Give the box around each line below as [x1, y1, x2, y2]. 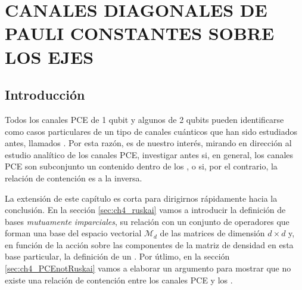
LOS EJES [5, 44, 94, 69]
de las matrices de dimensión [160, 227, 265, 239]
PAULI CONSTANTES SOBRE [5, 21, 275, 45]
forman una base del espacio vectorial [5, 227, 142, 239]
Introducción [5, 85, 85, 104]
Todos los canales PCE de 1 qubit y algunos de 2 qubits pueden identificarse [5, 113, 284, 125]
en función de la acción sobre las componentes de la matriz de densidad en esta [5, 238, 294, 251]
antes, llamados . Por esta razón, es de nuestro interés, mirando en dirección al [5, 137, 292, 149]
